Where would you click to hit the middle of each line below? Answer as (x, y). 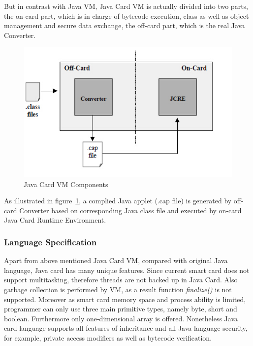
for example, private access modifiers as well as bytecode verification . (108, 337)
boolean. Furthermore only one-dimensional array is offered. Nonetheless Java (121, 318)
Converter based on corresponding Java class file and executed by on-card (130, 210)
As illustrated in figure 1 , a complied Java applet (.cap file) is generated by (118, 201)
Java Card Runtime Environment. (55, 220)
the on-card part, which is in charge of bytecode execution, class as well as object (126, 16)
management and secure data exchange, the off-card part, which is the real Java (125, 25)
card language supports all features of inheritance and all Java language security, (126, 328)
